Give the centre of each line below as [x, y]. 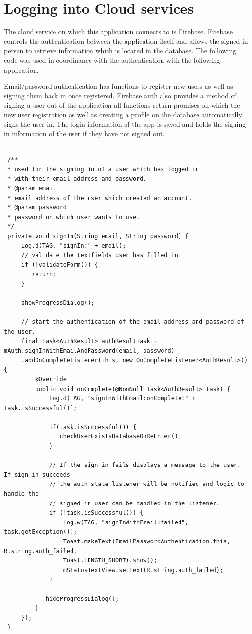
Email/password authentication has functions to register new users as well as [118, 86]
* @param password [37, 208]
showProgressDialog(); [58, 303]
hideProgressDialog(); [82, 599]
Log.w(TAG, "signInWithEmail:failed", [126, 522]
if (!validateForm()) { [60, 265]
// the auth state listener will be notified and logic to [147, 484]
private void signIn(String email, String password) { [98, 236]
